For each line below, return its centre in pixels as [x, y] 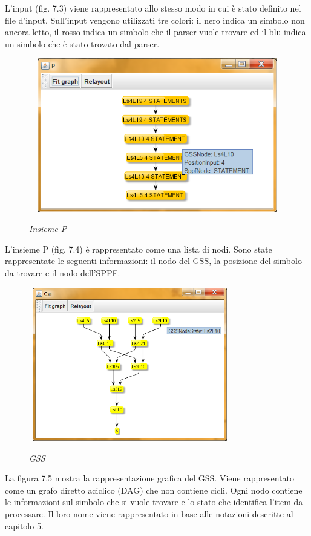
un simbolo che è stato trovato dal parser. [82, 43]
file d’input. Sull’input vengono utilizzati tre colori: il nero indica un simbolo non [155, 20]
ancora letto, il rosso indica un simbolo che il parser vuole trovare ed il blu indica [155, 32]
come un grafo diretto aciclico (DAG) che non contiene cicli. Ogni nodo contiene [154, 490]
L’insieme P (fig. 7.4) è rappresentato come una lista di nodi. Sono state [139, 249]
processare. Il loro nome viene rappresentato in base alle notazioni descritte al [149, 513]
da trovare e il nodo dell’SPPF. [63, 273]
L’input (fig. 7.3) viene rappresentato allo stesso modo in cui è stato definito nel [153, 8]
